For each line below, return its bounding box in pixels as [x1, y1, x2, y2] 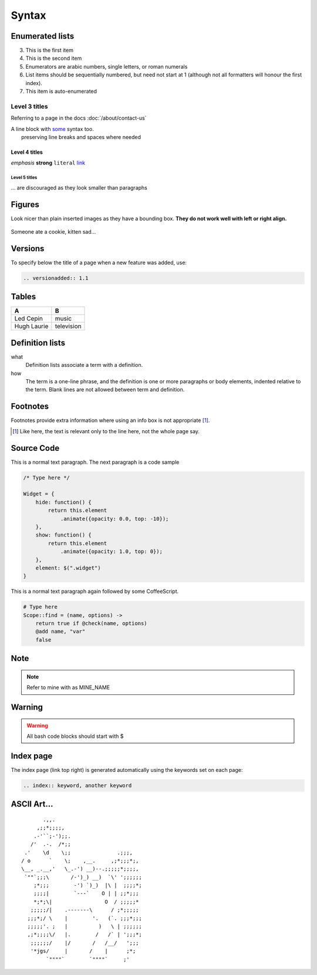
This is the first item [25, 47, 73, 54]
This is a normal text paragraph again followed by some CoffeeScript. [11, 588, 179, 595]
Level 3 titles [11, 102, 48, 110]
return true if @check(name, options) [35, 620, 147, 627]
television [55, 322, 82, 330]
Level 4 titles [11, 149, 43, 156]
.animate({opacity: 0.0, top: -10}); [60, 515, 169, 522]
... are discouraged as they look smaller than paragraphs [11, 184, 148, 191]
